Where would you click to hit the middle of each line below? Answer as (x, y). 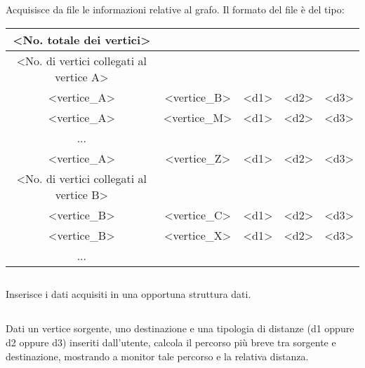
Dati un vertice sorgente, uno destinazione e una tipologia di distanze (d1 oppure (180, 328)
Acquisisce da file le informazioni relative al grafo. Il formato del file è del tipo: (175, 9)
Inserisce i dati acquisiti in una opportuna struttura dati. (128, 294)
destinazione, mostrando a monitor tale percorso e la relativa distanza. (157, 356)
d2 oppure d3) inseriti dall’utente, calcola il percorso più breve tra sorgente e (171, 342)
